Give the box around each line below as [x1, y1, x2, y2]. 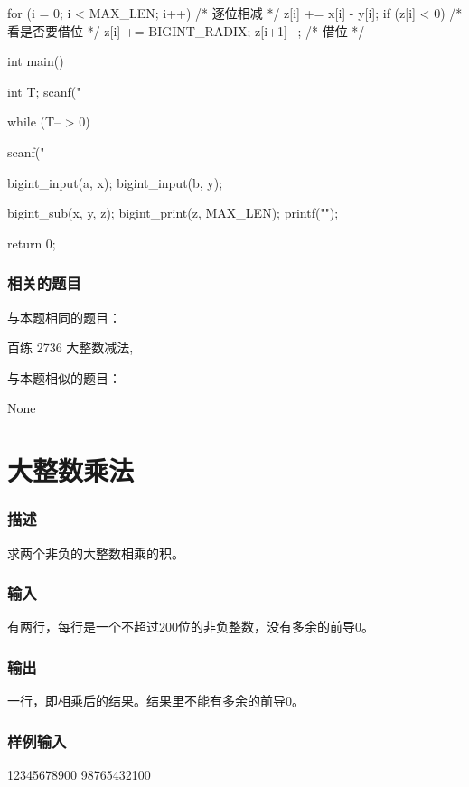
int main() [7, 52, 64, 70]
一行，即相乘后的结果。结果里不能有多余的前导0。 [7, 691, 305, 710]
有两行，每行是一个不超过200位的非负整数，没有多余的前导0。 [7, 617, 374, 636]
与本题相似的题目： [7, 368, 121, 387]
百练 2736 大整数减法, [7, 338, 134, 357]
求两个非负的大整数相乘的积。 [7, 543, 184, 562]
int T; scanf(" [7, 81, 81, 100]
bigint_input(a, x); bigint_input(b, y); [7, 173, 223, 192]
